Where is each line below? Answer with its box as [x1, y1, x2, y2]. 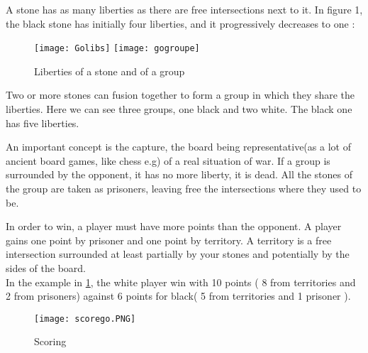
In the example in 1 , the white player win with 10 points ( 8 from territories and [6, 274, 356, 289]
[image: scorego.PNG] [34, 313, 136, 324]
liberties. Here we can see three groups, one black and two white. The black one [6, 102, 352, 116]
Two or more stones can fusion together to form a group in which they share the [6, 87, 355, 102]
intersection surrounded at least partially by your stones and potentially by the [6, 246, 350, 261]
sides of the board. [6, 260, 86, 275]
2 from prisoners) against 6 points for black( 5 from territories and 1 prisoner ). [6, 288, 351, 303]
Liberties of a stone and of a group [34, 63, 185, 78]
